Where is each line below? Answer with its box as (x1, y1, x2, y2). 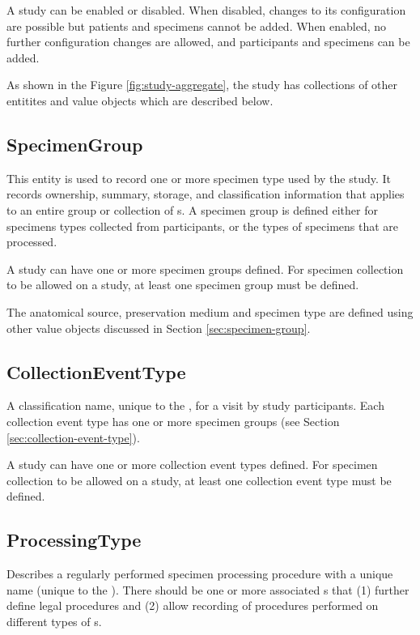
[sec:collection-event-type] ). (6, 428, 140, 445)
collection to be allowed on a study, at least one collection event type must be (6, 471, 392, 488)
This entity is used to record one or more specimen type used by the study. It (6, 169, 392, 186)
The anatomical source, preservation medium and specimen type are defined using (6, 303, 414, 320)
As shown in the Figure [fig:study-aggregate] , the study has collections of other (6, 76, 398, 93)
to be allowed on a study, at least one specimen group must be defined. (6, 276, 359, 293)
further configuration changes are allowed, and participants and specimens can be (6, 33, 410, 50)
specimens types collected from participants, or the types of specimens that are (6, 217, 399, 234)
